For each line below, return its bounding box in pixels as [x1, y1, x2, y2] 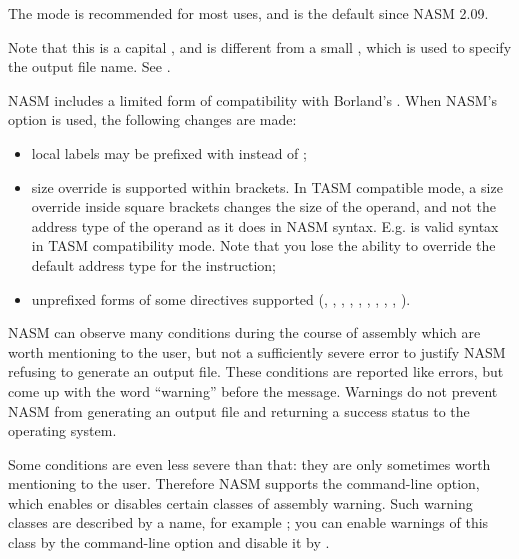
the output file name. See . [8, 56, 171, 77]
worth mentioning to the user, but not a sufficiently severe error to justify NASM [8, 341, 506, 362]
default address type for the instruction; [31, 254, 277, 275]
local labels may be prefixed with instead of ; [31, 142, 307, 163]
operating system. [8, 420, 117, 441]
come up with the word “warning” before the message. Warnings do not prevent [8, 380, 498, 401]
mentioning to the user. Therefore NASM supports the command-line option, [8, 473, 480, 494]
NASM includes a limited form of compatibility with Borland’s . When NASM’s [8, 89, 497, 110]
